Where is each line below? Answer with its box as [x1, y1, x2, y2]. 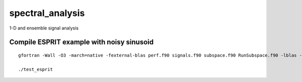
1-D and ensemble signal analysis [9, 25, 79, 31]
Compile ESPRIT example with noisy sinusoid [9, 38, 154, 46]
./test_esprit [18, 66, 53, 72]
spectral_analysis [9, 7, 85, 18]
